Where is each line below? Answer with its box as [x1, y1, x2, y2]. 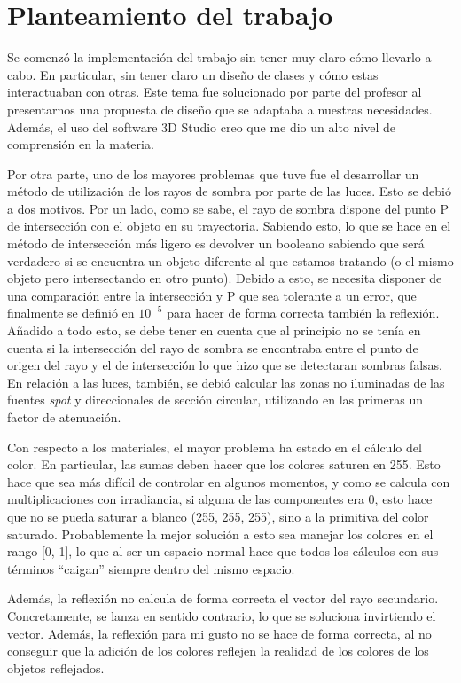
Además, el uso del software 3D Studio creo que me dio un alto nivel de [7, 117, 395, 136]
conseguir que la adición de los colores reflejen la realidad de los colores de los [7, 641, 429, 660]
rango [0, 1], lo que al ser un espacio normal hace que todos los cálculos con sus [7, 542, 439, 561]
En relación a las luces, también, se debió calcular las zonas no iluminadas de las [7, 373, 445, 391]
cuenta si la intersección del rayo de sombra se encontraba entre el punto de [7, 338, 418, 357]
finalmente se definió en [7, 303, 135, 322]
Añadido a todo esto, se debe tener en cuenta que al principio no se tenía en [7, 321, 421, 340]
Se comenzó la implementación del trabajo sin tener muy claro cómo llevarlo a [7, 48, 432, 67]
